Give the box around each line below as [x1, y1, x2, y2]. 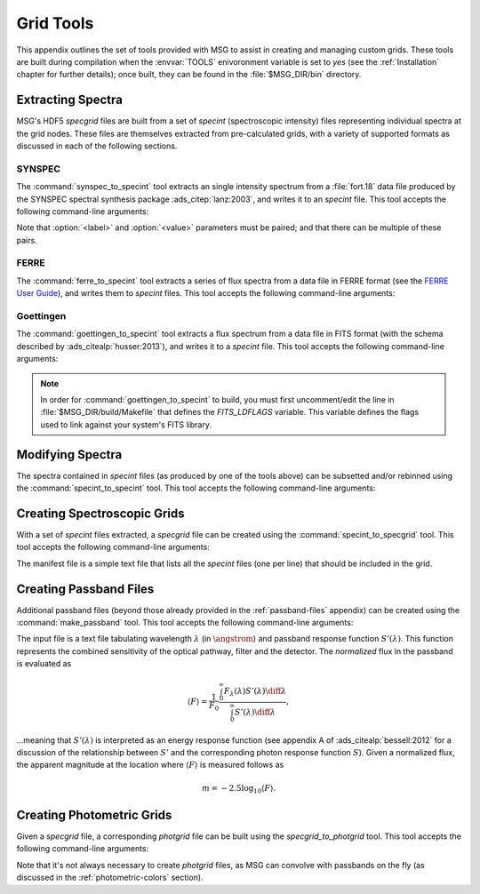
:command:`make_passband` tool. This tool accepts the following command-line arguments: [16, 618, 354, 628]
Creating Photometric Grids [16, 807, 172, 822]
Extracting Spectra [16, 92, 124, 108]
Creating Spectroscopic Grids [16, 506, 185, 521]
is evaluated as [16, 659, 72, 669]
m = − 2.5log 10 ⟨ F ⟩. [201, 783, 276, 795]
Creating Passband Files [16, 581, 155, 596]
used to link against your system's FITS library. [40, 419, 212, 430]
